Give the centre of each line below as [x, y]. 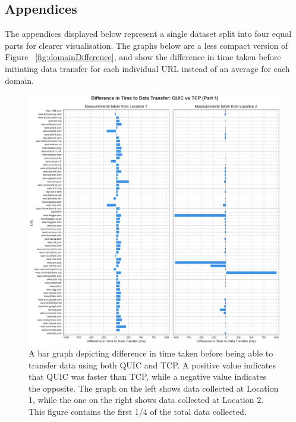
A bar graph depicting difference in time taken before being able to [151, 353]
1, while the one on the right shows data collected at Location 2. [146, 400]
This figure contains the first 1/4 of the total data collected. [138, 411]
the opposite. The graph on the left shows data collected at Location [154, 388]
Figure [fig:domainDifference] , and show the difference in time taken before [143, 57]
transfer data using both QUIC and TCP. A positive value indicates [152, 365]
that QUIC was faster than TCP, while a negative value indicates [148, 376]
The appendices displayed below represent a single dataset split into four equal [148, 34]
